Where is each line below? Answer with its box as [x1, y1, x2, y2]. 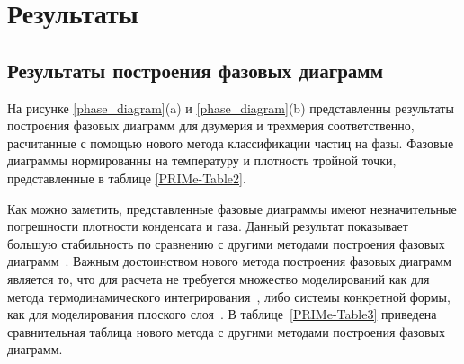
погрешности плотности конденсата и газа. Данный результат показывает [7, 217, 408, 235]
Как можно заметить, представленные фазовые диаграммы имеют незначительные [7, 199, 457, 218]
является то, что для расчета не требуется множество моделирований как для [7, 269, 430, 288]
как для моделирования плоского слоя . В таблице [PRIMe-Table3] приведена [7, 305, 437, 324]
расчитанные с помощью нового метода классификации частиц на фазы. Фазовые [7, 133, 454, 152]
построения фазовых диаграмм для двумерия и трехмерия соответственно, [7, 116, 415, 135]
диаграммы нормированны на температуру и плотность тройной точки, [7, 151, 397, 170]
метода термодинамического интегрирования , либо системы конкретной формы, [7, 287, 451, 306]
